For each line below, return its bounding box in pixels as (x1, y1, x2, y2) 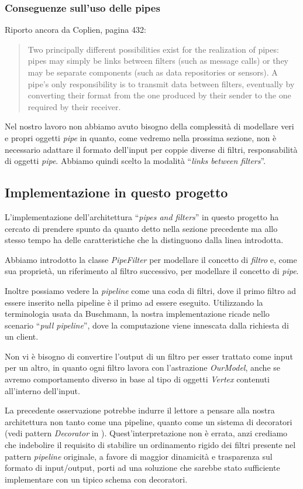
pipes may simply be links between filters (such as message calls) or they (27, 54, 288, 67)
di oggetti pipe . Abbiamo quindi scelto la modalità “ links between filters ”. (5, 155, 266, 167)
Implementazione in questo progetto (5, 183, 228, 201)
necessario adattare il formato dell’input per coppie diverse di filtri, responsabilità (5, 143, 298, 155)
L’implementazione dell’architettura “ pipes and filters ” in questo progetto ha (5, 210, 279, 223)
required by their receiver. (27, 100, 121, 112)
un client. (5, 330, 39, 343)
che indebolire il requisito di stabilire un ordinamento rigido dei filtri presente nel (5, 439, 296, 451)
